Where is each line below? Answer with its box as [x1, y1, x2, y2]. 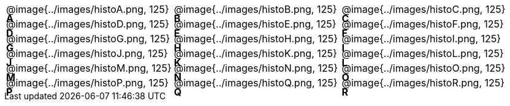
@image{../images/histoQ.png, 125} [173, 77, 338, 89]
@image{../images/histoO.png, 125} [341, 62, 506, 74]
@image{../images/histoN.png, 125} [173, 62, 338, 74]
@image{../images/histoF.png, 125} [341, 18, 504, 30]
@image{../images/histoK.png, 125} [173, 47, 337, 59]
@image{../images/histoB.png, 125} [173, 3, 337, 15]
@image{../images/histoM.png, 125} [6, 62, 172, 74]
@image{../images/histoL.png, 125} [341, 47, 504, 59]
